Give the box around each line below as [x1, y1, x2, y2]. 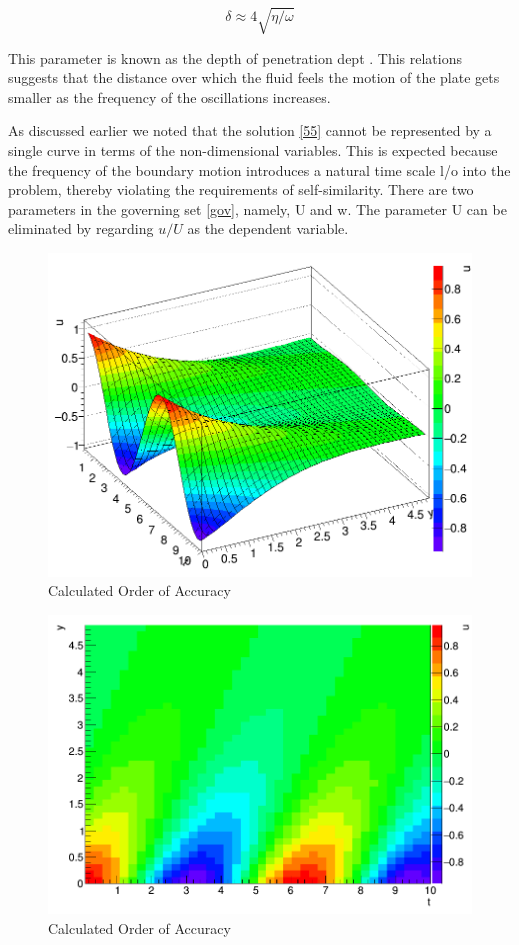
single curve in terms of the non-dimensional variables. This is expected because [8, 139, 498, 160]
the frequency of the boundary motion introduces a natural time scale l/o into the [8, 159, 511, 180]
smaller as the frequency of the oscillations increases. [8, 86, 331, 107]
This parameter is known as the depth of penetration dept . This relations [8, 47, 462, 68]
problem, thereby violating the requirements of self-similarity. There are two [8, 179, 474, 200]
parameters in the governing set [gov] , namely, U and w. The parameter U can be [8, 198, 507, 219]
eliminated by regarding [8, 218, 154, 239]
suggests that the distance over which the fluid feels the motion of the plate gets [8, 67, 500, 88]
